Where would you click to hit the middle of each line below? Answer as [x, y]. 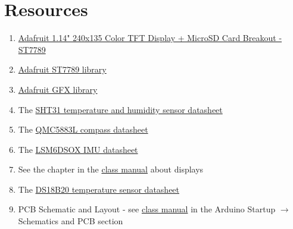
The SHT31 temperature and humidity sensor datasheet [120, 109]
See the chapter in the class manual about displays [111, 169]
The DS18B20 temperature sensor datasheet [99, 189]
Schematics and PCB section [71, 221]
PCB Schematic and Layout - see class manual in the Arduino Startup [147, 209]
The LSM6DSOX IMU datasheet [78, 149]
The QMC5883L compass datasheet [83, 129]
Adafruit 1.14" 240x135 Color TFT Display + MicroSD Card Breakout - [150, 38]
